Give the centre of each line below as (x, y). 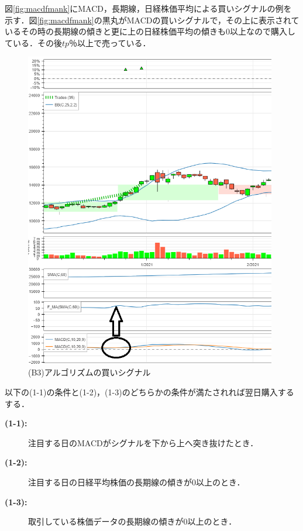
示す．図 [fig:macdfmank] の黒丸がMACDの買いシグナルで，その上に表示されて (152, 20)
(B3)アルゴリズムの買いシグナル (89, 372)
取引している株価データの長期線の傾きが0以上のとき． (132, 521)
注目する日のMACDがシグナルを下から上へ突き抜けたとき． (143, 442)
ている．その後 (33, 42)
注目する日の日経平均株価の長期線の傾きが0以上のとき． (137, 482)
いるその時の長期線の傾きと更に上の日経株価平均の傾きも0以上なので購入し (150, 31)
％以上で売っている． (110, 42)
